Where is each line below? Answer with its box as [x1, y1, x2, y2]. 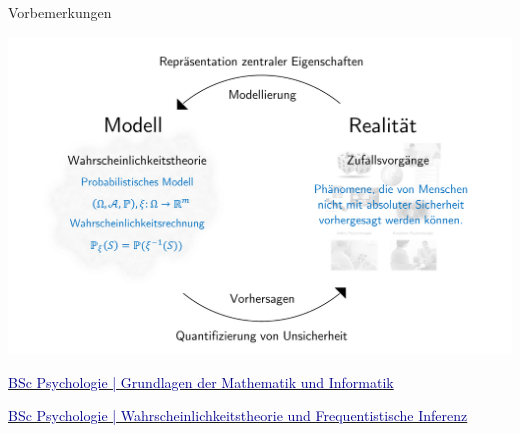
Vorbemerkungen [8, 2, 112, 22]
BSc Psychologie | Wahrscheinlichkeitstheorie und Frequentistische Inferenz [8, 405, 468, 426]
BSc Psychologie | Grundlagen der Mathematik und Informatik [8, 371, 394, 392]
